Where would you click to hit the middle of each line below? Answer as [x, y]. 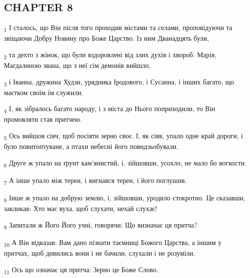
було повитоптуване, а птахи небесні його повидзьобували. [91, 146]
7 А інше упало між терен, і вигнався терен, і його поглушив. [95, 180]
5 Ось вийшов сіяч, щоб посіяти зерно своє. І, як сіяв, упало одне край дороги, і [124, 136]
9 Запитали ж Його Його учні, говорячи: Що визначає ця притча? [101, 225]
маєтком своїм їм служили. [44, 92]
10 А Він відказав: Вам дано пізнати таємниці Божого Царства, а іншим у [113, 243]
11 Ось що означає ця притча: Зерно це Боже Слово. [81, 270]
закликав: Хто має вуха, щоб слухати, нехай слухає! [81, 208]
